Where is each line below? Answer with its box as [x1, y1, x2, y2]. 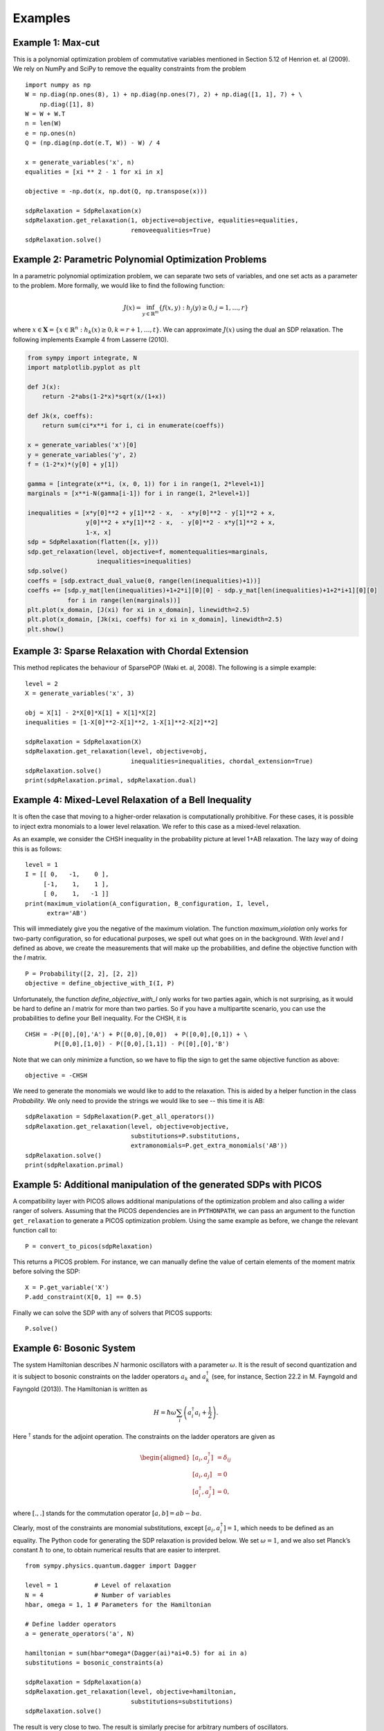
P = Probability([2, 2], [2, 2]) [25, 969, 138, 978]
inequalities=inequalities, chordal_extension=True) [130, 757, 313, 765]
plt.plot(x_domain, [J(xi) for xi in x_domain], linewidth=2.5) [27, 606, 250, 613]
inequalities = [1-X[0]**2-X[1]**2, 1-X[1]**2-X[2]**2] [25, 719, 219, 726]
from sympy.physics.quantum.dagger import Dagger [25, 1562, 197, 1570]
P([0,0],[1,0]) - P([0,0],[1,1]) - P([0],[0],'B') [54, 1040, 230, 1048]
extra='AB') [46, 909, 88, 917]
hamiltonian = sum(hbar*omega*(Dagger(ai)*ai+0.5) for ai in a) [25, 1649, 248, 1657]
